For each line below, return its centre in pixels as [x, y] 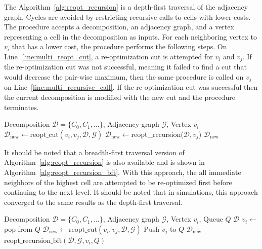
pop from [18, 229]
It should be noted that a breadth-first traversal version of [94, 152]
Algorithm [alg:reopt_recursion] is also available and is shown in [104, 162]
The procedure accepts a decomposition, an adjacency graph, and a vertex [119, 27]
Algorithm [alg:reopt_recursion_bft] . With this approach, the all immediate [123, 172]
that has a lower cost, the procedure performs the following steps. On [119, 46]
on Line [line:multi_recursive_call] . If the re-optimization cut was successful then [131, 87]
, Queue [211, 219]
